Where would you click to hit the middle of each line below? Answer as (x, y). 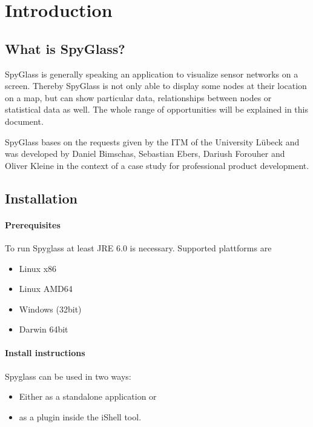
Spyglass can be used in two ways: (68, 376)
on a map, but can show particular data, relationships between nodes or (138, 97)
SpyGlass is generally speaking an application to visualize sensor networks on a (152, 74)
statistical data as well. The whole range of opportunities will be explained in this (156, 109)
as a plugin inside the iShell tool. (80, 416)
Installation (41, 198)
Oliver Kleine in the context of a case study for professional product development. (157, 165)
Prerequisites (33, 224)
